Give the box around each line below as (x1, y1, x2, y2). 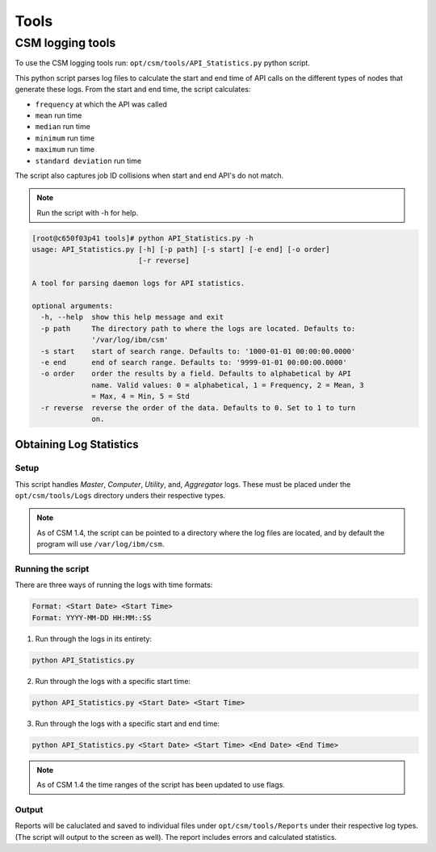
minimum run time (35, 133, 95, 143)
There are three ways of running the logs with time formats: (15, 580, 213, 590)
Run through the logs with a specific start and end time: (35, 719, 220, 728)
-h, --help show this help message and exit (40, 313, 224, 322)
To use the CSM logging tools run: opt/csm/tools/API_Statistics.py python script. (15, 58, 311, 68)
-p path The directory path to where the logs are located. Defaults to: (40, 324, 356, 333)
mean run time (35, 110, 82, 120)
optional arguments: (31, 301, 113, 311)
